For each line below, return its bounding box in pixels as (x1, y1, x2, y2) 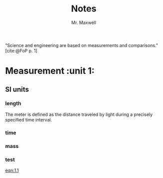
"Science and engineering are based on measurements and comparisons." (5, 42, 159, 48)
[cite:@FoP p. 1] (5, 47, 37, 53)
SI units (5, 85, 29, 93)
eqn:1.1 (5, 167, 19, 173)
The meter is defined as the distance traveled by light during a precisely (5, 111, 153, 117)
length (5, 100, 21, 107)
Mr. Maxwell (71, 19, 96, 25)
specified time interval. (5, 116, 52, 122)
